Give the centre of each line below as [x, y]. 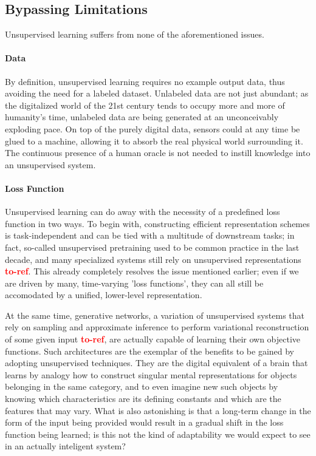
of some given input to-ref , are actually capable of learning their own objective [153, 339]
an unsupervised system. [50, 164]
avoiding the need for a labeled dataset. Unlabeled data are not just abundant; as [157, 93]
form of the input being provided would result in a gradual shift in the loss [144, 422]
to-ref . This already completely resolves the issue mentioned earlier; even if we [152, 271]
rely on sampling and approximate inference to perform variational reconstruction [157, 327]
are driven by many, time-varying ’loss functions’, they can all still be [134, 283]
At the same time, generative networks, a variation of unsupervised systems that [155, 315]
